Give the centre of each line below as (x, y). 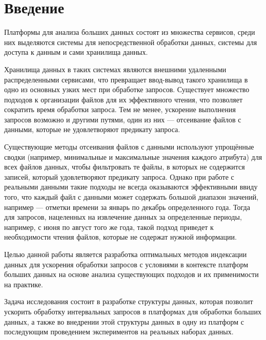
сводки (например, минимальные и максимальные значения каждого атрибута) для (133, 156)
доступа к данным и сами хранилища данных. (76, 52)
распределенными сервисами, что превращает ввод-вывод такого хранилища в (126, 79)
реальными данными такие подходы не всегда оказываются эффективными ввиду (131, 187)
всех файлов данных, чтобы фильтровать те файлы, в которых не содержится (125, 167)
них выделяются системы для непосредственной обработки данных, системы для (131, 42)
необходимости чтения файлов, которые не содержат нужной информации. (120, 237)
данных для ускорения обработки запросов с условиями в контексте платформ (126, 264)
